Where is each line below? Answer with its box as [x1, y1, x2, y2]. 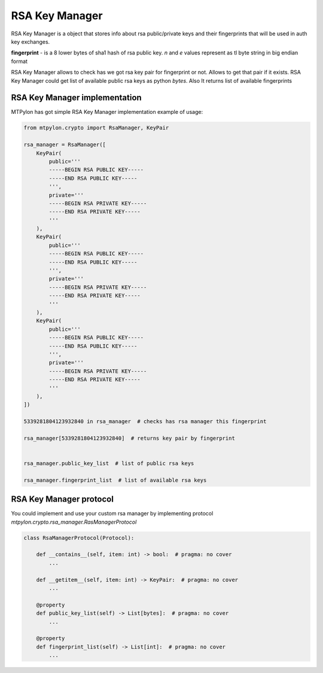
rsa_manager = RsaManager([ [23, 141, 106, 148]
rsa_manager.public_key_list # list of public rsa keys [23, 460, 194, 467]
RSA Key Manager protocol [11, 494, 114, 505]
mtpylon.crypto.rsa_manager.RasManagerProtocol [11, 518, 137, 526]
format [11, 58, 28, 65]
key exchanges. [11, 38, 50, 45]
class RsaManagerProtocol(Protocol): [23, 534, 135, 541]
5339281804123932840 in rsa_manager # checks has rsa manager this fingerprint [23, 418, 267, 425]
